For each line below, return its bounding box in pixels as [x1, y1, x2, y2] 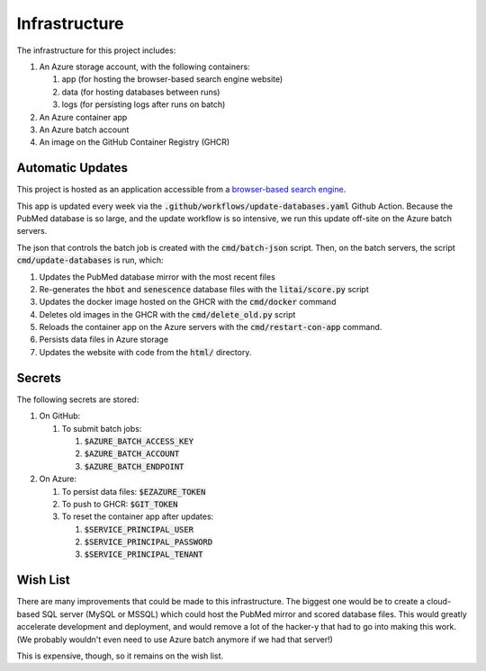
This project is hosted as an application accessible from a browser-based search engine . [16, 184, 346, 195]
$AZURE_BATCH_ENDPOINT [84, 461, 184, 471]
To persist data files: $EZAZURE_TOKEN [61, 486, 206, 497]
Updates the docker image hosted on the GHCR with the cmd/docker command [39, 297, 337, 308]
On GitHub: [39, 410, 81, 422]
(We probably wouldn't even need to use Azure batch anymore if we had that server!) [16, 634, 333, 645]
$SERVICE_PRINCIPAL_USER [84, 524, 193, 534]
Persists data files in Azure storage [39, 334, 169, 345]
